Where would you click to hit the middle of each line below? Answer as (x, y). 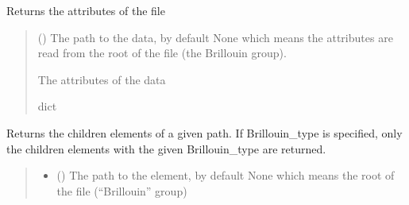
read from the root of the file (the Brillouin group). (162, 53)
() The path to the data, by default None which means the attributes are (215, 37)
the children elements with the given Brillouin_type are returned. (166, 148)
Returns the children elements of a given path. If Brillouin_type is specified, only (204, 132)
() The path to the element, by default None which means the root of (226, 175)
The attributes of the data (102, 79)
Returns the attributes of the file (86, 10)
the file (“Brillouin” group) (122, 190)
